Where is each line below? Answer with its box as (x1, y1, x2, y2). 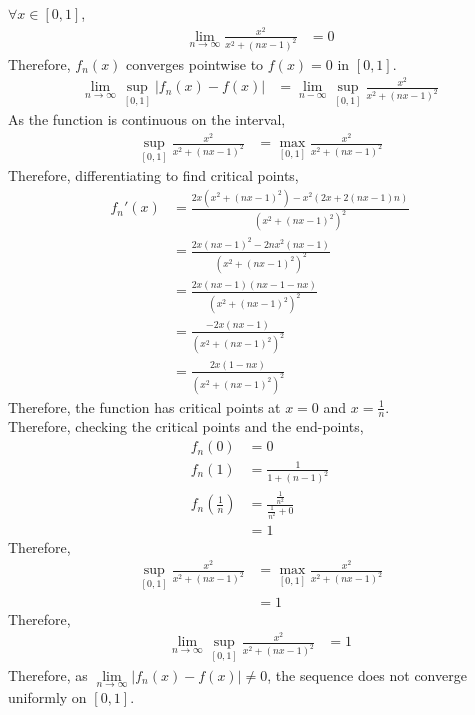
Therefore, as (8, 664, 88, 685)
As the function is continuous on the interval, (8, 109, 286, 130)
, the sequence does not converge (267, 664, 467, 685)
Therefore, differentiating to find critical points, (8, 165, 299, 186)
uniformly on (8, 686, 87, 707)
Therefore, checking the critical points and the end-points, (8, 416, 364, 437)
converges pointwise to (126, 53, 264, 74)
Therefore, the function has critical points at (8, 396, 281, 417)
